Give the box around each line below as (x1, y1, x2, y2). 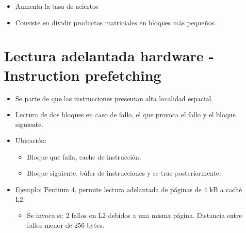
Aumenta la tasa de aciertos (15, 1, 98, 11)
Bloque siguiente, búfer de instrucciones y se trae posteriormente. (27, 168, 221, 178)
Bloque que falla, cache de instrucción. (27, 151, 141, 161)
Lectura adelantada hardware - (4, 46, 214, 66)
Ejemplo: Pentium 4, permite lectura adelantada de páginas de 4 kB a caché (15, 184, 242, 195)
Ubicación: (15, 135, 47, 145)
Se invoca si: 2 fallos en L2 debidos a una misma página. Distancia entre (27, 210, 242, 220)
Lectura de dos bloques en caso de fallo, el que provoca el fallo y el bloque (15, 109, 236, 120)
